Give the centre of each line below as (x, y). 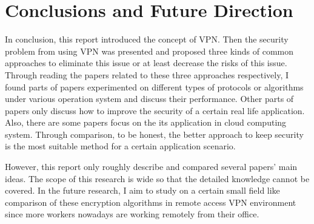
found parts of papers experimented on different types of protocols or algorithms (154, 87)
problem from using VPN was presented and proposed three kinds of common (149, 51)
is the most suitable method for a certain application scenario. (120, 146)
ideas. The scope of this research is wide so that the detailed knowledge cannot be (157, 178)
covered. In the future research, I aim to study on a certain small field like (142, 190)
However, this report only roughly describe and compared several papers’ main (151, 167)
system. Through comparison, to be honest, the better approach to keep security (154, 134)
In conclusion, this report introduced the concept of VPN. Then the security (147, 39)
